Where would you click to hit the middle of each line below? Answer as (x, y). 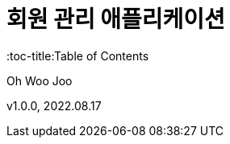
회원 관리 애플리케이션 (116, 19)
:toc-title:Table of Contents (78, 56)
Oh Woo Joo (40, 80)
